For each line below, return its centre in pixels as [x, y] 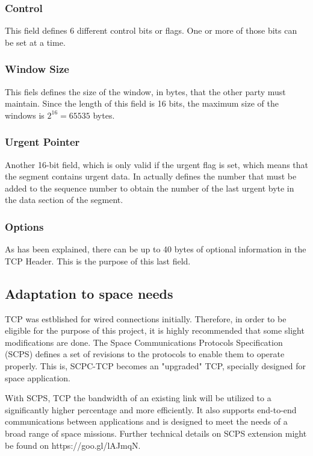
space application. [38, 377]
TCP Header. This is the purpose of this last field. [98, 261]
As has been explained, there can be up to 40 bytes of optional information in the [156, 249]
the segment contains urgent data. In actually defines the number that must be [151, 176]
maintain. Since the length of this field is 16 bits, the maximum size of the [142, 103]
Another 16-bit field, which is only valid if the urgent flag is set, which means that [156, 164]
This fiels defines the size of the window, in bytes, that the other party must [145, 91]
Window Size [37, 69]
